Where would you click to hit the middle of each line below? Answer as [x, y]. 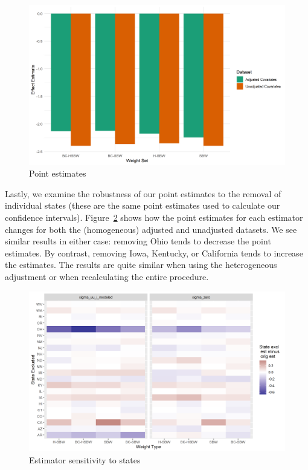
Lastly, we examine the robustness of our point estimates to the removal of [143, 193]
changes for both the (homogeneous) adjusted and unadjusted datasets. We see [151, 229]
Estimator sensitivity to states [85, 459]
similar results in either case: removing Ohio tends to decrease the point [138, 241]
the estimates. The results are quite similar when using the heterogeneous [141, 265]
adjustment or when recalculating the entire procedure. [107, 276]
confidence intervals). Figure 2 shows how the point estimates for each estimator [154, 217]
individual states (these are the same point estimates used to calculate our [143, 205]
